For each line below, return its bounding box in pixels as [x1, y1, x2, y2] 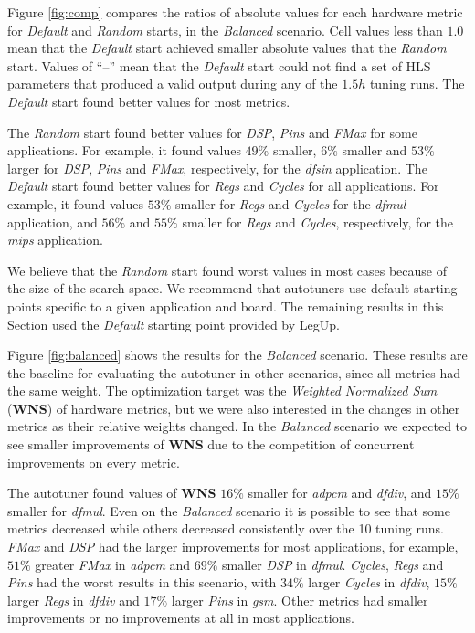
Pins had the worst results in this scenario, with [7, 573, 277, 592]
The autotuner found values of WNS [7, 483, 216, 502]
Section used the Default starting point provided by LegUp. [7, 314, 340, 333]
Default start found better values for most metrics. [7, 91, 290, 111]
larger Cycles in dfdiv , [308, 573, 430, 592]
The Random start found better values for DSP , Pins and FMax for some [7, 122, 417, 142]
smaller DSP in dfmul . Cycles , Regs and [222, 554, 444, 574]
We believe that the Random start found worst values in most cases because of [7, 260, 447, 280]
